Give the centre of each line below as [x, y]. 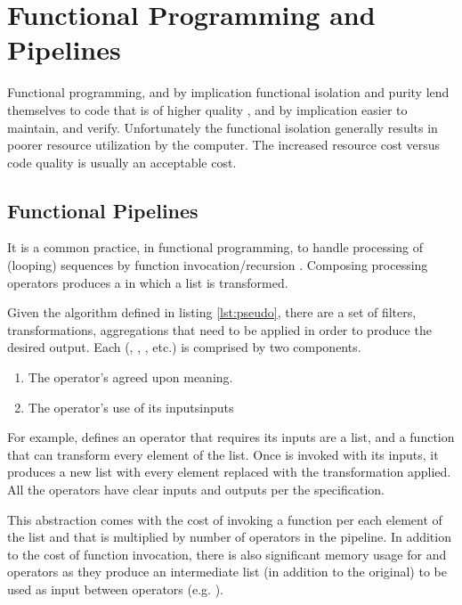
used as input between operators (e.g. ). [115, 589]
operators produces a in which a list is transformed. [148, 282]
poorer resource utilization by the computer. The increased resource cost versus [224, 145]
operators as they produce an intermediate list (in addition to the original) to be [227, 572]
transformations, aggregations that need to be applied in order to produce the [219, 329]
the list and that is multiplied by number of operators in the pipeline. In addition [229, 537]
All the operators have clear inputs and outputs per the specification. [196, 490]
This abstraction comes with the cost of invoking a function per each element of [225, 519]
